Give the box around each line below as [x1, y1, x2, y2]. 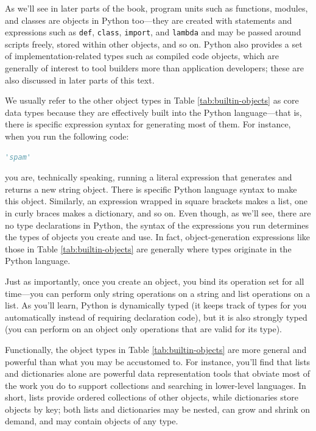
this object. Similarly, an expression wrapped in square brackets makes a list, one [5, 194, 307, 207]
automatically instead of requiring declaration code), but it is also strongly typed [5, 310, 307, 323]
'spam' [5, 152, 31, 162]
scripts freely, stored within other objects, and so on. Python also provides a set [5, 37, 303, 50]
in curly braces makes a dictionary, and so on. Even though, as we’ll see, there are [5, 206, 311, 219]
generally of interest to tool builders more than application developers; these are [5, 62, 304, 74]
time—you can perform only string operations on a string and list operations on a [5, 287, 311, 299]
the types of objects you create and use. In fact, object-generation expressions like [5, 230, 311, 243]
